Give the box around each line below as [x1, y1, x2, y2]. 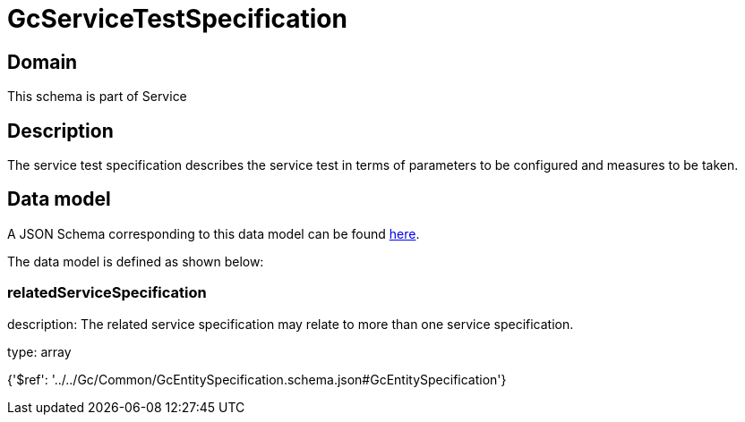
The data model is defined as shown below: [7, 253, 264, 269]
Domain [7, 50, 78, 73]
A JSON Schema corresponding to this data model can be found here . [7, 225, 420, 241]
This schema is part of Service [7, 89, 187, 105]
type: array [7, 343, 72, 359]
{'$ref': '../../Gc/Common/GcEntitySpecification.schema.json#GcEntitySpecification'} [7, 371, 507, 387]
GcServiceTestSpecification [7, 4, 347, 34]
